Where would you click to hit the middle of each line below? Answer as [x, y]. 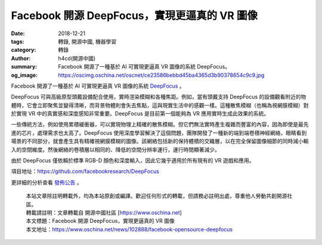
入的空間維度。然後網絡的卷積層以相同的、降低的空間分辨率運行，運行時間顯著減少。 [115, 150]
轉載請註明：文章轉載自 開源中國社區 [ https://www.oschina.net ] [104, 212]
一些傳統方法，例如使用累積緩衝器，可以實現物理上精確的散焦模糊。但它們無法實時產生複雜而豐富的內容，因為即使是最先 [160, 125]
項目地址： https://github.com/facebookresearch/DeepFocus [85, 171]
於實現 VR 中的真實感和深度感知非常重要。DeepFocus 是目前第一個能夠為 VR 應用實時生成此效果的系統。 [140, 114]
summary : [24, 67]
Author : [21, 58]
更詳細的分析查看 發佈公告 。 [47, 182]
